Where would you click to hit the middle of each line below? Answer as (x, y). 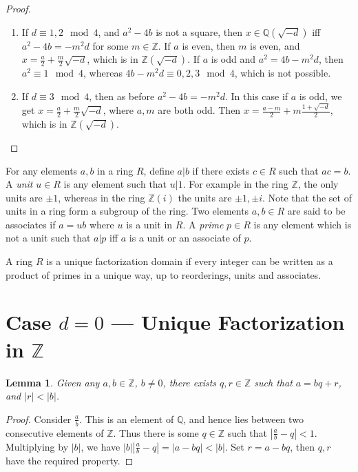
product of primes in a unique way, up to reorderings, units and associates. (164, 274)
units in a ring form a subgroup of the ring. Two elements (127, 211)
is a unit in (149, 224)
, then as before (122, 96)
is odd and (233, 59)
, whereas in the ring (102, 197)
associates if (31, 224)
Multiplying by (37, 446)
